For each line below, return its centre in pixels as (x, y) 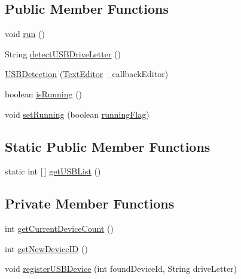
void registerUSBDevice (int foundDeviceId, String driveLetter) (121, 269)
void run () (25, 34)
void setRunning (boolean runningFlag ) (77, 114)
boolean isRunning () (44, 93)
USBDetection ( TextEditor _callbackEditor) (87, 74)
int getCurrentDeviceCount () (59, 229)
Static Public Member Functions (108, 146)
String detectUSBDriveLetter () (63, 53)
